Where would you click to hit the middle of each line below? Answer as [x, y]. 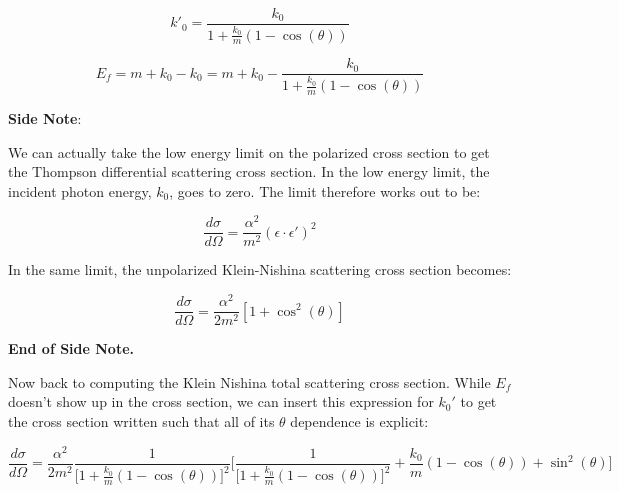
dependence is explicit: [359, 420]
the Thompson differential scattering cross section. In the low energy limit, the [249, 171]
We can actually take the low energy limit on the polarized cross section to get [249, 151]
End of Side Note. [71, 348]
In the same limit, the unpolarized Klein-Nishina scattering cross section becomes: [260, 269]
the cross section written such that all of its [141, 420]
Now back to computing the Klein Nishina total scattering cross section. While [249, 381]
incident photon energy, [80, 190]
